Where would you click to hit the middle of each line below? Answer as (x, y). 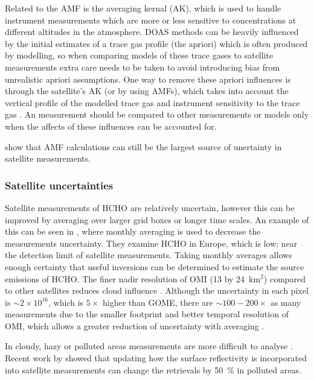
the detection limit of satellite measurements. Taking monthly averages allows (149, 255)
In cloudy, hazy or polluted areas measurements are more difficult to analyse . (149, 346)
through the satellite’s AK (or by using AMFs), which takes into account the (147, 91)
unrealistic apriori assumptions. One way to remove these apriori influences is (148, 79)
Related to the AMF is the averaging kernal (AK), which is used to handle (143, 8)
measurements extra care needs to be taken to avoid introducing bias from (143, 67)
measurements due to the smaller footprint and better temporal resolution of (147, 314)
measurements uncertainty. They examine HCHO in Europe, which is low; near (151, 243)
